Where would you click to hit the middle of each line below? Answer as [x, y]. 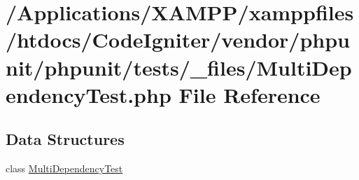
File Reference [249, 94]
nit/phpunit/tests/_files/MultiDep [179, 67]
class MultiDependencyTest [64, 168]
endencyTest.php [89, 94]
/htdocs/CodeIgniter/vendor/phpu [178, 40]
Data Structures [65, 139]
